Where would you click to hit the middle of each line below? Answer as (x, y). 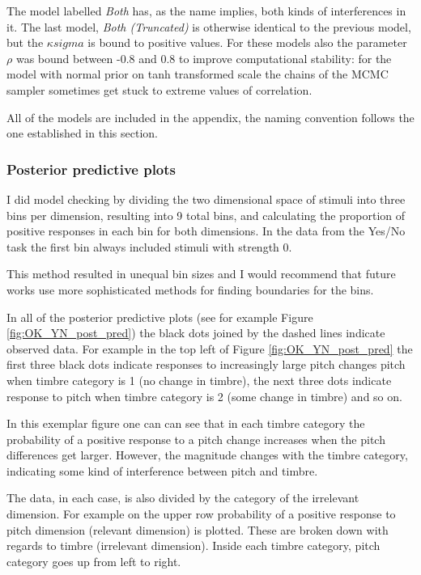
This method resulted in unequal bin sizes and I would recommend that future (201, 274)
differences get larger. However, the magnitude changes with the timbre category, (207, 455)
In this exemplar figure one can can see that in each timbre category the (186, 423)
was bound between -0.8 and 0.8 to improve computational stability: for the (204, 58)
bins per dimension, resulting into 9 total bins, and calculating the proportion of (206, 215)
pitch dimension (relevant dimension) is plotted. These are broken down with (198, 529)
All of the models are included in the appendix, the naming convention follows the (210, 117)
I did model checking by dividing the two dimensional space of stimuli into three (206, 199)
